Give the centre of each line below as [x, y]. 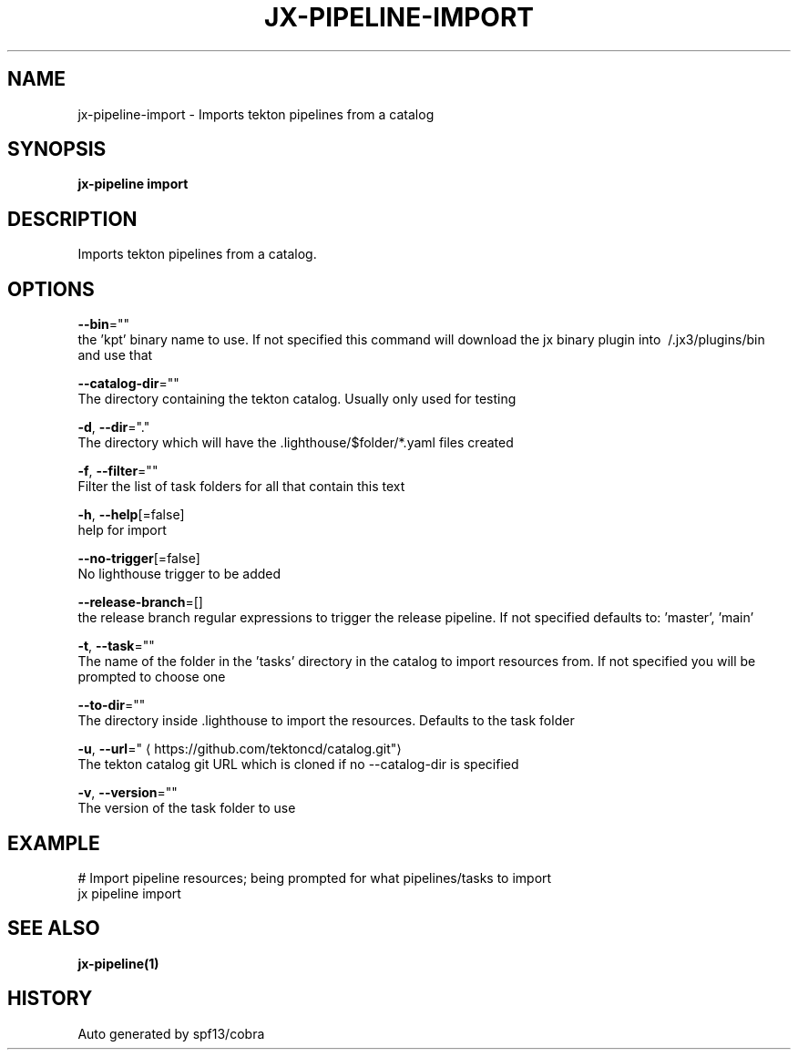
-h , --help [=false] [131, 515]
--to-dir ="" [112, 705]
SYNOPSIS [57, 149]
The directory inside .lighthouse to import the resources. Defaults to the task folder [326, 721]
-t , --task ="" [116, 646]
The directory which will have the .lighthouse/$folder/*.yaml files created [296, 443]
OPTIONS [51, 289]
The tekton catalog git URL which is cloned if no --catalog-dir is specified [298, 765]
